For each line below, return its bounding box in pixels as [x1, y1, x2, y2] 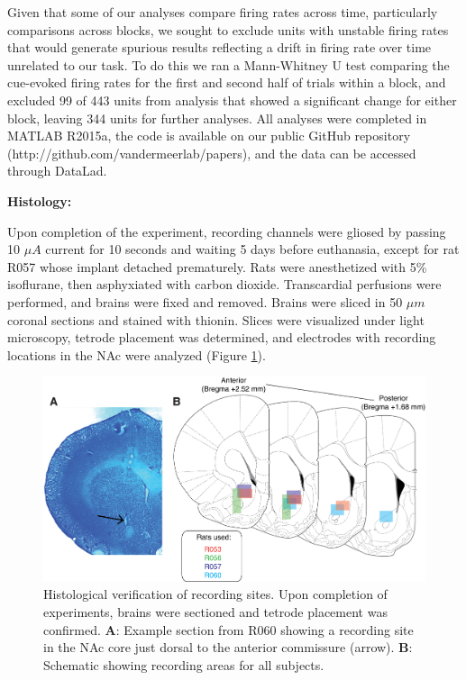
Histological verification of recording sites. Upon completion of [43, 585, 388, 603]
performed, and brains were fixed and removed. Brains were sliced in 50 [7, 292, 403, 311]
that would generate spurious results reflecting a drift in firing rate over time [7, 38, 432, 57]
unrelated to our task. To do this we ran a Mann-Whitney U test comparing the [7, 55, 450, 74]
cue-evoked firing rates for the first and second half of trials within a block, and [7, 73, 446, 92]
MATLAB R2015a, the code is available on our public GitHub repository [7, 126, 411, 145]
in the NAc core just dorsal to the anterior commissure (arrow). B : [43, 638, 413, 657]
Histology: [7, 191, 72, 210]
